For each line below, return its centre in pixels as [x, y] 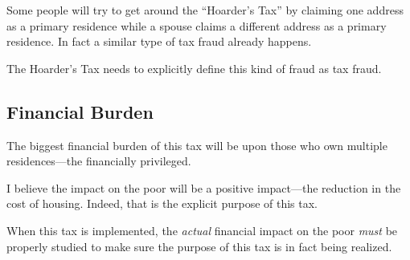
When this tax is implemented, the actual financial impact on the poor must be [202, 230]
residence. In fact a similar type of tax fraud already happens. [159, 41]
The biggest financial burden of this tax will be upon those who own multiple [197, 145]
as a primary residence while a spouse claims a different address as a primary [197, 25]
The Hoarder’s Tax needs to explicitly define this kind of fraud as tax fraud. [194, 68]
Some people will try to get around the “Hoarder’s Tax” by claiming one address [205, 10]
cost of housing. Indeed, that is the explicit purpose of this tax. [162, 203]
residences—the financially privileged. [99, 161]
